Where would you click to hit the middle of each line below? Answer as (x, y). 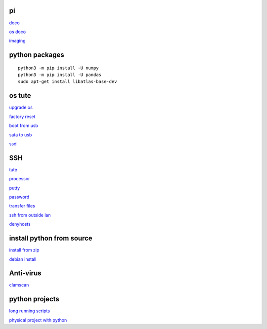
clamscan (19, 285)
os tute (20, 96)
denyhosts (20, 224)
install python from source (51, 238)
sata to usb (21, 135)
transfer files (22, 206)
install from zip (24, 250)
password (19, 197)
